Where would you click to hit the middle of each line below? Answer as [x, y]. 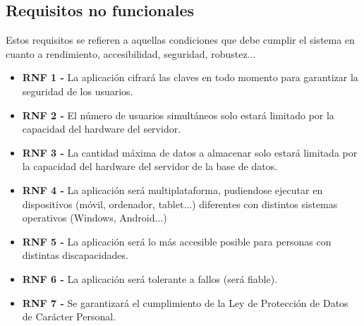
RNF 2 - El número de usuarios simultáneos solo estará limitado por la [178, 115]
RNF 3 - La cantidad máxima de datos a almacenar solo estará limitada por [190, 152]
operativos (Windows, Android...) [95, 218]
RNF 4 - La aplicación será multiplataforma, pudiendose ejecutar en [172, 189]
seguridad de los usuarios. [78, 91]
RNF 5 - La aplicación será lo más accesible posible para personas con [177, 241]
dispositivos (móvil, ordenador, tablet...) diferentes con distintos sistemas [180, 204]
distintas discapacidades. [75, 255]
